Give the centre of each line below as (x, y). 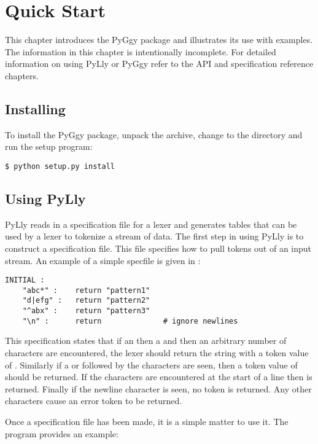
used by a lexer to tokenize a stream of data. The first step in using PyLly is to (154, 236)
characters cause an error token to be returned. (94, 401)
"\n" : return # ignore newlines (130, 321)
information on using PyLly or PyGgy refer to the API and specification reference (159, 64)
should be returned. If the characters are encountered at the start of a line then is (159, 377)
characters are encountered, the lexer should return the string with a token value (157, 352)
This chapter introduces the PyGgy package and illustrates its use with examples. (159, 40)
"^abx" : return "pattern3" (86, 311)
